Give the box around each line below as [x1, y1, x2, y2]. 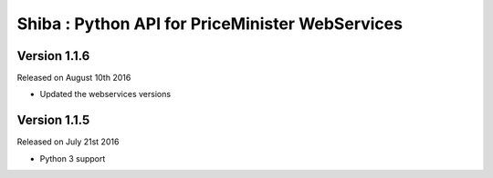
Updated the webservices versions [39, 89, 172, 100]
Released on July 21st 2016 [16, 136, 120, 147]
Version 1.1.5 [16, 113, 90, 128]
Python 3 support [39, 153, 106, 163]
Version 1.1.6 [16, 48, 90, 64]
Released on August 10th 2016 [16, 73, 131, 84]
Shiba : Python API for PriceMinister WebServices [16, 14, 404, 34]
